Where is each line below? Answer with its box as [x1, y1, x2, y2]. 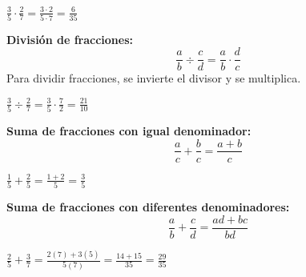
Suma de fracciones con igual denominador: [6, 122, 252, 138]
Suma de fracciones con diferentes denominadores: [6, 199, 290, 215]
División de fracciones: [6, 30, 133, 47]
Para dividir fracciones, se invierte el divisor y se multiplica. [6, 70, 301, 86]
